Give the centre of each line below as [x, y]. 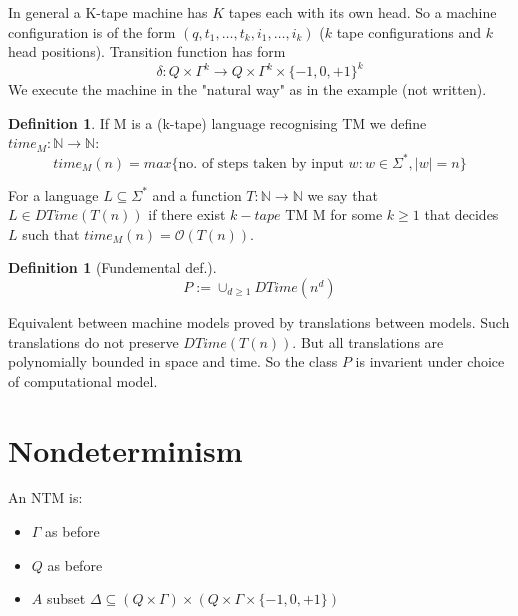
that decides [461, 214]
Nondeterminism [125, 449]
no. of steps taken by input [261, 163]
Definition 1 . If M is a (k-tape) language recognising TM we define [217, 122]
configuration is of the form [92, 31]
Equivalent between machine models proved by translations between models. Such [259, 321]
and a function [197, 194]
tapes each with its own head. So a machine [362, 12]
